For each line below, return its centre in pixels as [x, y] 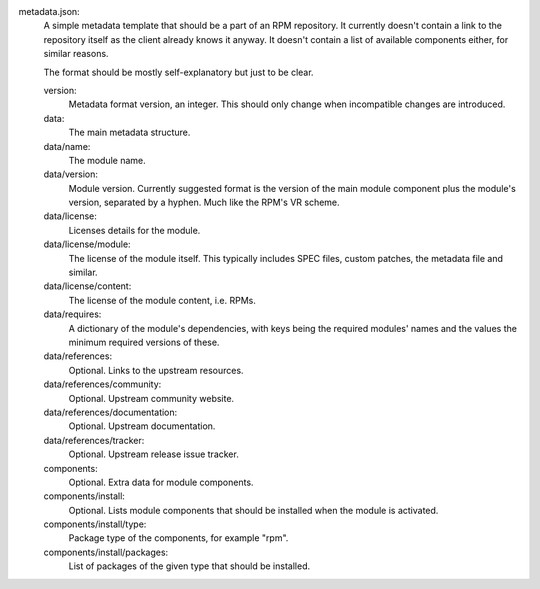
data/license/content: [87, 286]
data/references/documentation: [110, 412]
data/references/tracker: [94, 440]
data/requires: [72, 314]
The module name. [107, 160]
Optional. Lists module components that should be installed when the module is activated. [253, 510]
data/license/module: [87, 244]
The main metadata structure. [129, 132]
